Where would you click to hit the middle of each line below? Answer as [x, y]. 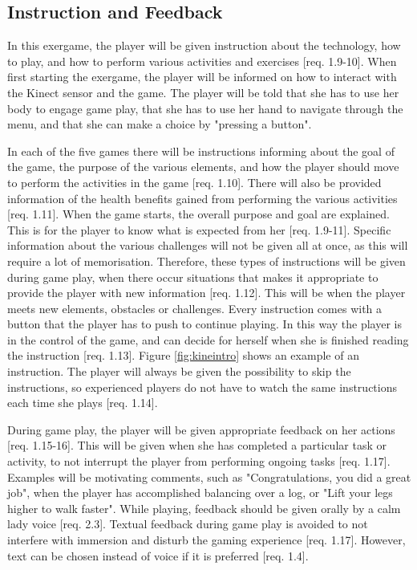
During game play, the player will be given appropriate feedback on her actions [201, 429]
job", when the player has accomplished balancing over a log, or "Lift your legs [200, 493]
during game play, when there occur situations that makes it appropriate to [193, 277]
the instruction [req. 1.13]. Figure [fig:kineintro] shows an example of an [183, 355]
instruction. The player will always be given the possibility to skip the [179, 371]
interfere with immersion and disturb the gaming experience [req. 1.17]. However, [206, 540]
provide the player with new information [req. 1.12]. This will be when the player [206, 293]
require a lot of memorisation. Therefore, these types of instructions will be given [206, 261]
